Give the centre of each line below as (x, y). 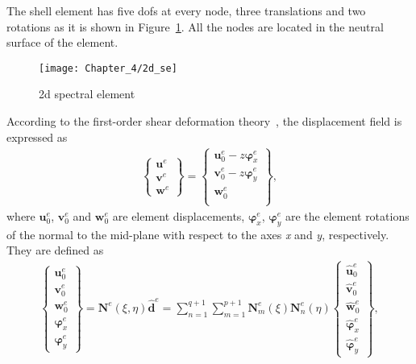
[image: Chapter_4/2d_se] (108, 68)
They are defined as (55, 250)
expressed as (37, 136)
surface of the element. (62, 42)
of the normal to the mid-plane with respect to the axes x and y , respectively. (198, 234)
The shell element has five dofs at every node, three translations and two (186, 10)
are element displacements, (179, 215)
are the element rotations (347, 215)
